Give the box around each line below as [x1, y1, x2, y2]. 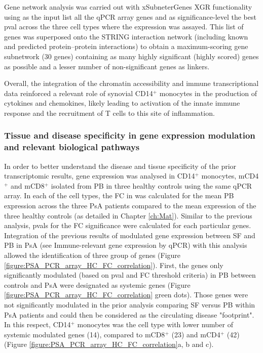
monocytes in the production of [159, 87, 257, 98]
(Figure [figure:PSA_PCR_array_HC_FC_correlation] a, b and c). [4, 339, 214, 349]
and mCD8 [11, 180, 45, 191]
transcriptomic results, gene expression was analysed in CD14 [4, 170, 195, 181]
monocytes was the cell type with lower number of [77, 319, 233, 330]
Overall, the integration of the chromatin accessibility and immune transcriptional [4, 78, 259, 89]
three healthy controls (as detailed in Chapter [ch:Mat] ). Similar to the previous [4, 210, 252, 220]
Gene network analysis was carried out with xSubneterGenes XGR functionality [4, 2, 252, 12]
